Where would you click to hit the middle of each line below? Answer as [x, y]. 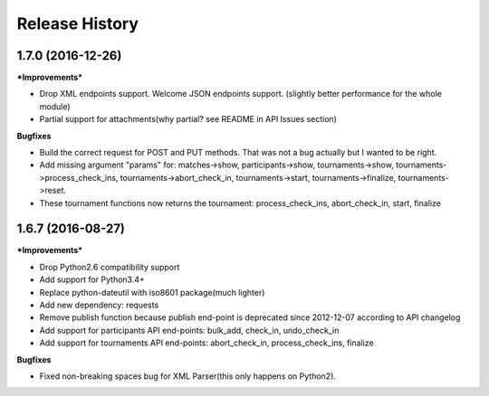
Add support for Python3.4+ [92, 279]
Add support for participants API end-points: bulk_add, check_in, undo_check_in [189, 330]
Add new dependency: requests [99, 305]
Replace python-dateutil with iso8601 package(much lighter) [152, 292]
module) [55, 106]
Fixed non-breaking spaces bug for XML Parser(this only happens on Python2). [188, 376]
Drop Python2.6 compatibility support [110, 267]
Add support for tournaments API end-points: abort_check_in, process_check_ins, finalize [207, 343]
